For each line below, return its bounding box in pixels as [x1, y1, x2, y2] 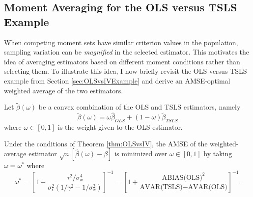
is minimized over [114, 148, 168, 159]
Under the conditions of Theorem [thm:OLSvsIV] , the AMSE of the [4, 138, 208, 148]
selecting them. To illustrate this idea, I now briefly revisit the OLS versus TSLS [4, 66, 247, 76]
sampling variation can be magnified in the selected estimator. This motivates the [4, 47, 250, 57]
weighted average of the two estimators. [4, 85, 123, 95]
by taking [203, 148, 232, 159]
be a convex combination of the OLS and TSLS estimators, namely [38, 102, 241, 112]
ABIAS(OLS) [162, 174, 202, 181]
